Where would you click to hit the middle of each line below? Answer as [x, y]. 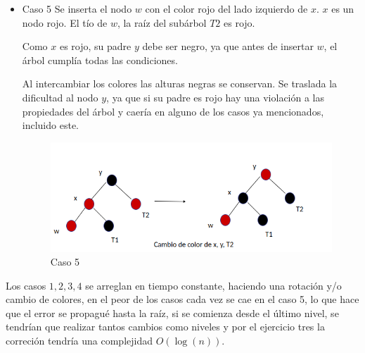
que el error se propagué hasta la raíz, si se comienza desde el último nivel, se [172, 312]
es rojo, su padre [95, 46]
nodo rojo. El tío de [65, 22]
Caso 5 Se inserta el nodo [77, 8]
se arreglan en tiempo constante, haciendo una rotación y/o [213, 285]
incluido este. [50, 125]
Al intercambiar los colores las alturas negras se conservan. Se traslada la [180, 83]
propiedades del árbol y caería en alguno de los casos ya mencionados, [173, 111]
